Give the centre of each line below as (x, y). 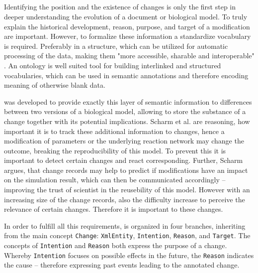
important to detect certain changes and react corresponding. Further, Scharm (124, 160)
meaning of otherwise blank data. (55, 85)
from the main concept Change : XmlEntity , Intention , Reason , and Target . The (127, 235)
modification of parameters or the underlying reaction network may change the (124, 141)
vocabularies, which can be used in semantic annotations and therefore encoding (126, 75)
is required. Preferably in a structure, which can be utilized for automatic (116, 46)
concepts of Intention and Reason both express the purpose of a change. (116, 245)
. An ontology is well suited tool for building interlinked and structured (113, 65)
